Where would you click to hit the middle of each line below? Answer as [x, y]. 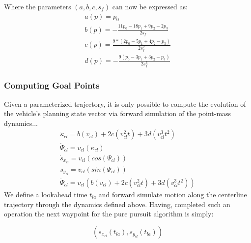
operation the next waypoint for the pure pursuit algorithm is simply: [109, 214]
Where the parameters [38, 6]
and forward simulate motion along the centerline [173, 195]
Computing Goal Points [52, 85]
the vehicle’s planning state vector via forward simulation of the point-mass [118, 113]
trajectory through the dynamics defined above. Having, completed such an [117, 204]
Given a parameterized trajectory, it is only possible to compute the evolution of [125, 104]
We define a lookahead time [46, 195]
